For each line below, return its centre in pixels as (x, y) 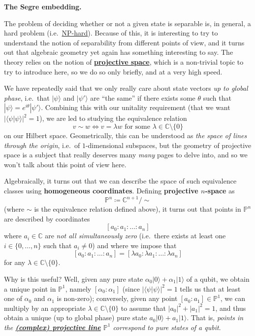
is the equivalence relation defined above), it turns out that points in (138, 209)
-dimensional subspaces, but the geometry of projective (168, 145)
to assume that (143, 308)
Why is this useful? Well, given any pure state (74, 279)
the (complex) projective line (52, 327)
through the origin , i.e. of (42, 145)
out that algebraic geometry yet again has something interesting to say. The (119, 52)
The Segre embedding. (43, 6)
